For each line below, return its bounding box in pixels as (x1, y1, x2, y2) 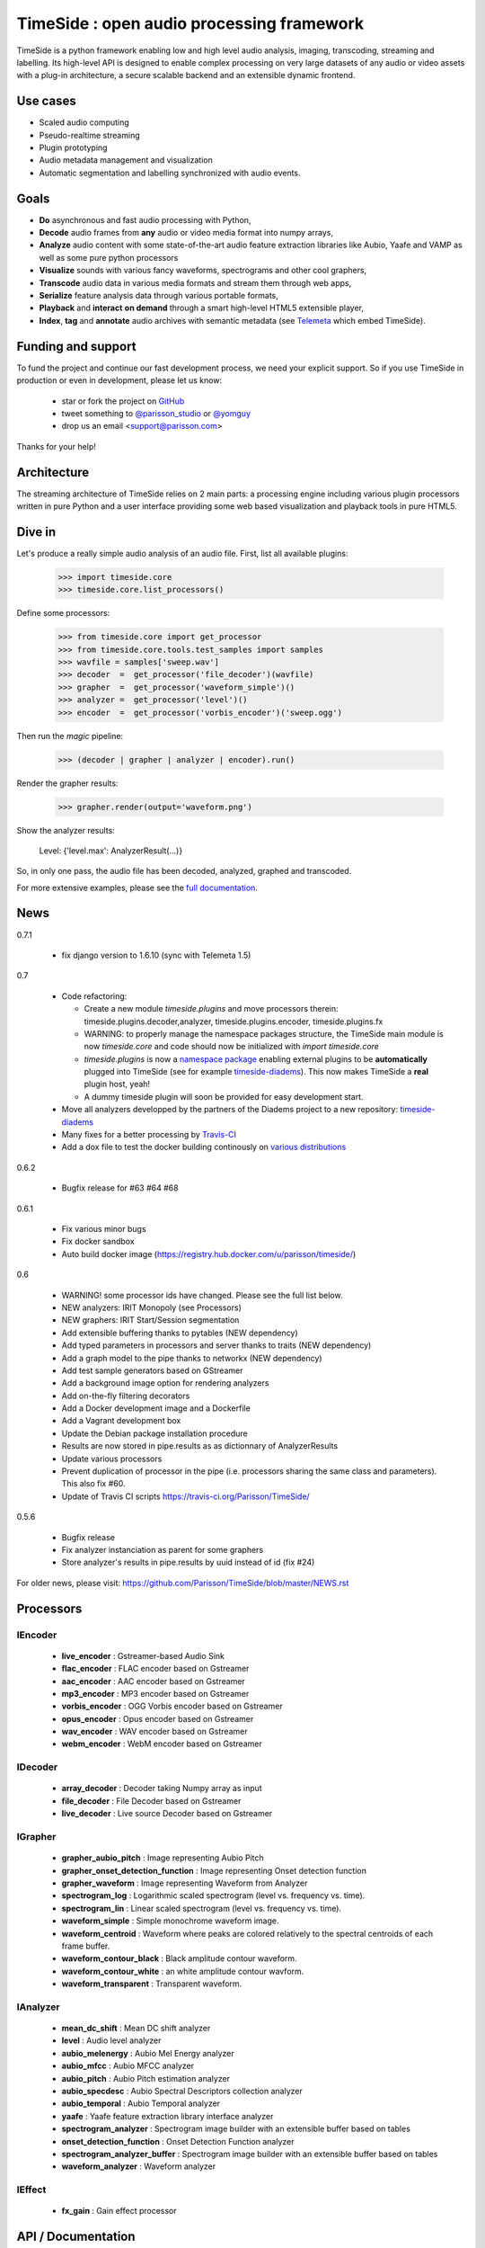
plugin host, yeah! (84, 1079, 151, 1090)
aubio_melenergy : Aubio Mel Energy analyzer (61, 2047, 234, 2058)
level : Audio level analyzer (61, 2035, 162, 2046)
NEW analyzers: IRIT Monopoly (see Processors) (61, 1302, 242, 1313)
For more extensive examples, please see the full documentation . (16, 882, 258, 893)
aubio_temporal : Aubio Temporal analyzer (61, 2098, 220, 2109)
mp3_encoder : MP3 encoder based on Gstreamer (61, 1688, 250, 1699)
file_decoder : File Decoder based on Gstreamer (61, 1795, 242, 1806)
